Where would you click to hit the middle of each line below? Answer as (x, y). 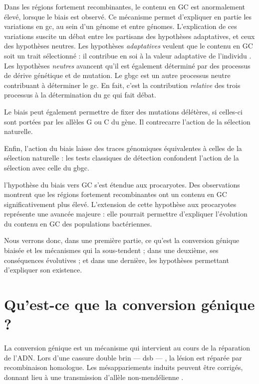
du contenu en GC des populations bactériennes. (78, 223)
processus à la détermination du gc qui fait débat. (80, 95)
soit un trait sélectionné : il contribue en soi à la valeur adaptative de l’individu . (128, 55)
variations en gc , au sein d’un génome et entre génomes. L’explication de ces (121, 26)
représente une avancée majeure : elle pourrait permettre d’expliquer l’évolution (126, 214)
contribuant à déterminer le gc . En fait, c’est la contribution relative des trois (122, 85)
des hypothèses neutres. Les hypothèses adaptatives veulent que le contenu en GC (129, 46)
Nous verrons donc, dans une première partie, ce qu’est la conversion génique (122, 240)
